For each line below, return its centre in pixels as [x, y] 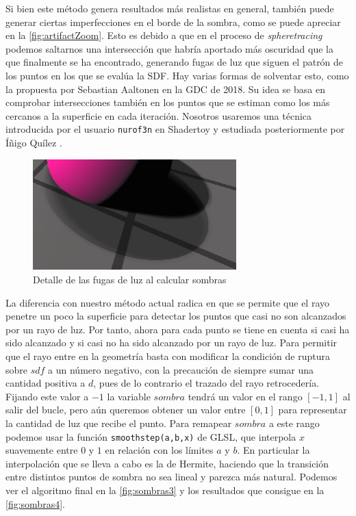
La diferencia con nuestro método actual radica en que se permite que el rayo [168, 302]
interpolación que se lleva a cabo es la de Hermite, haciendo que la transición [167, 463]
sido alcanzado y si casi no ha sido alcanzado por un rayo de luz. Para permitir [171, 343]
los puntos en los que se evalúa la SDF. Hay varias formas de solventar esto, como [177, 75]
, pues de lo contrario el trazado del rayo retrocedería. [206, 383]
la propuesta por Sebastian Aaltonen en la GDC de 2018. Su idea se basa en [165, 89]
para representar [313, 410]
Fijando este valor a [47, 396]
